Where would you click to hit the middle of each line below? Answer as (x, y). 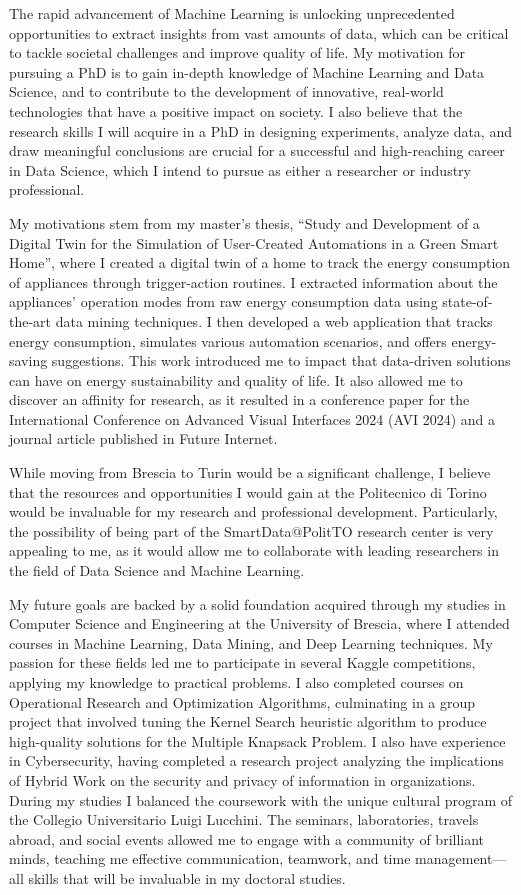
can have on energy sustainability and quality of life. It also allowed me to (236, 379)
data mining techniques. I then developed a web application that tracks (274, 320)
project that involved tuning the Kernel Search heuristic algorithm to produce (248, 721)
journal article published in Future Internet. (143, 438)
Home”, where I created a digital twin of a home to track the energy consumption (260, 262)
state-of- (467, 301)
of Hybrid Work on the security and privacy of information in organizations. (242, 779)
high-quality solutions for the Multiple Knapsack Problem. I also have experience (257, 740)
